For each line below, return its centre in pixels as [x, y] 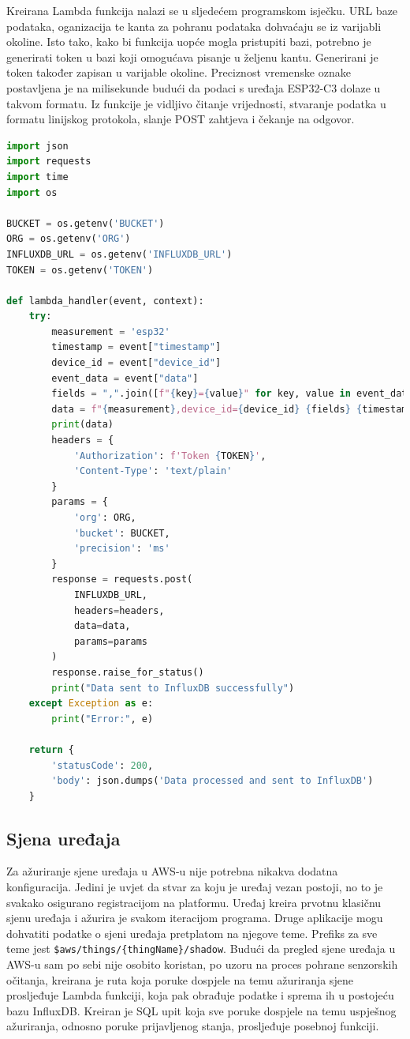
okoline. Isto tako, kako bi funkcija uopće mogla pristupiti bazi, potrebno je [189, 41]
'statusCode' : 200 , [102, 765]
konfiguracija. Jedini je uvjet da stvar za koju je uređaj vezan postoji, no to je [195, 887]
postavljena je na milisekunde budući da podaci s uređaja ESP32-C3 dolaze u [194, 87]
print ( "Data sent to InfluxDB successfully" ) [173, 688]
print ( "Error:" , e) [102, 719]
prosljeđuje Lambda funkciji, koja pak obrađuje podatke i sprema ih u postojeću [200, 995]
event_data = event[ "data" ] [125, 378]
